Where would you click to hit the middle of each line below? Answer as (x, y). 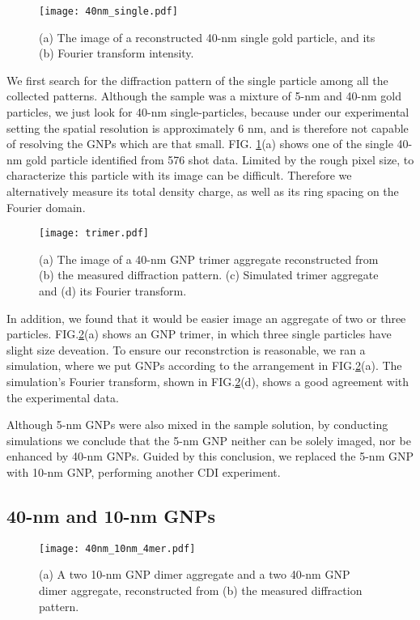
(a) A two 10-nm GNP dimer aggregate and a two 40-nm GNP (195, 574)
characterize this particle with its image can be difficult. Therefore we (179, 175)
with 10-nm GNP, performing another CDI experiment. (144, 471)
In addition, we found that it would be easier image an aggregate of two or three (206, 318)
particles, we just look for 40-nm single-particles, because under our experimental (208, 112)
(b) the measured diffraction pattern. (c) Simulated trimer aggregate (209, 275)
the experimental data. (63, 397)
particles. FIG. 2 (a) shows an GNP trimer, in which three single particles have (199, 334)
